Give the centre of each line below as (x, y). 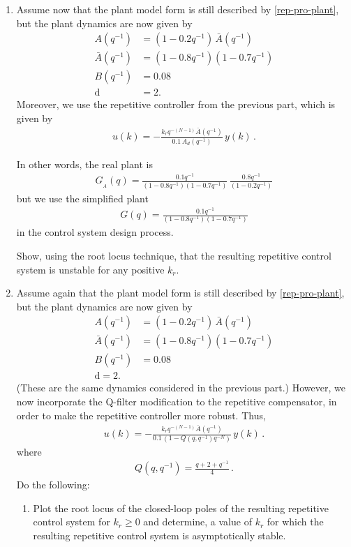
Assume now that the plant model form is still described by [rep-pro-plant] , (178, 9)
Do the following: (53, 485)
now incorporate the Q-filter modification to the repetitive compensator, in (177, 402)
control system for (72, 522)
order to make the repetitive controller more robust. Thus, (141, 415)
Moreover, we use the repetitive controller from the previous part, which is (176, 104)
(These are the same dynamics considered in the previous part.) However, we (181, 388)
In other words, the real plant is (84, 164)
